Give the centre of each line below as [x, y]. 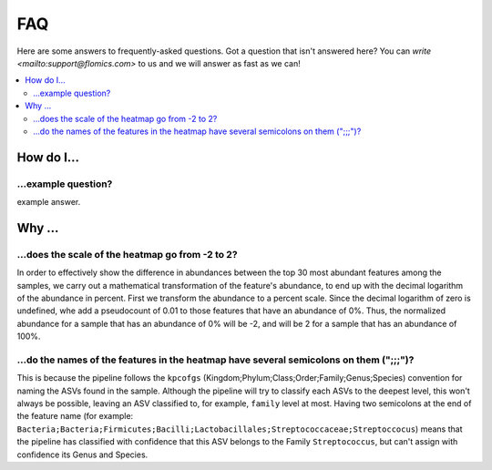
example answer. [49, 202]
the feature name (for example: [75, 416]
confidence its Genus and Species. [82, 455]
